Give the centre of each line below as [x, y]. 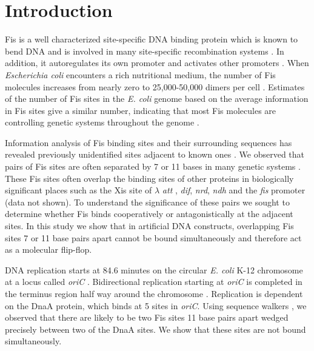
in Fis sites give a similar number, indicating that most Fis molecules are [141, 110]
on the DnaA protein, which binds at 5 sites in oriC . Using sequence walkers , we [156, 305]
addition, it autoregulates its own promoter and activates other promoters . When [157, 63]
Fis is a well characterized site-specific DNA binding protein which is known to [152, 39]
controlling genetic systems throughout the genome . [102, 122]
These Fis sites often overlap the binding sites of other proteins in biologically [149, 178]
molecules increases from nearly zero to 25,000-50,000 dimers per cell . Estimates [155, 86]
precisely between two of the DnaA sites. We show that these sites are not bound [155, 329]
